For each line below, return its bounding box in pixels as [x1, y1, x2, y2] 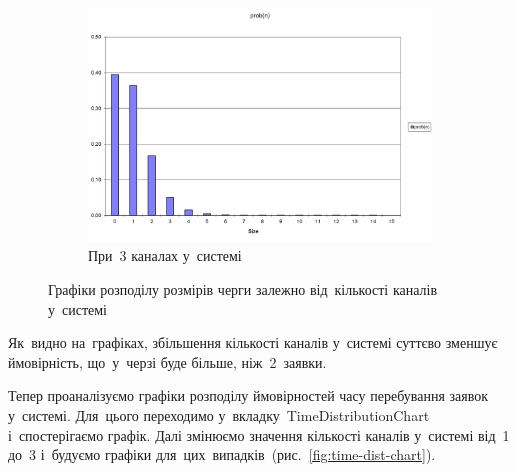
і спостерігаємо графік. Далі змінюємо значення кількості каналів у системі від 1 [8, 424, 510, 445]
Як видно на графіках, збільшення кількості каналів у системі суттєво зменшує [8, 332, 498, 353]
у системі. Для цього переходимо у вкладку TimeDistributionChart [8, 404, 430, 425]
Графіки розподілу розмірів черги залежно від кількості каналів [48, 279, 438, 299]
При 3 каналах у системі [88, 245, 242, 266]
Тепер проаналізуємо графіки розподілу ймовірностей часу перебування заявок [8, 385, 489, 406]
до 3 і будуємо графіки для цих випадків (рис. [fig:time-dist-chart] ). [8, 444, 436, 465]
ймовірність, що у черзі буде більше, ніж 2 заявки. [8, 351, 327, 372]
